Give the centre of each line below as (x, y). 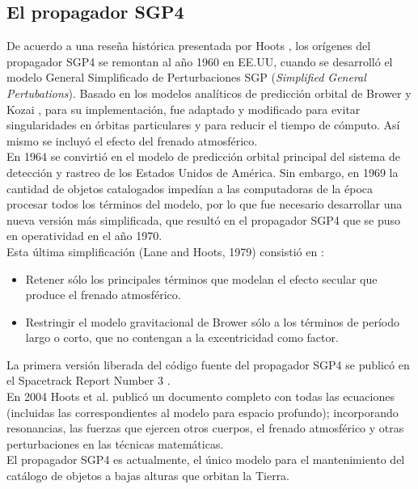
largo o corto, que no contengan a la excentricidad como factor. (182, 337)
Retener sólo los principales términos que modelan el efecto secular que (201, 278)
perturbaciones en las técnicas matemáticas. (115, 443)
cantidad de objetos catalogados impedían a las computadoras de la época (190, 188)
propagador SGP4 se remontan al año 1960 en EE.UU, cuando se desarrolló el (200, 61)
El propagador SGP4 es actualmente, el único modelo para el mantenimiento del (206, 459)
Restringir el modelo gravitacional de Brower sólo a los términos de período (212, 321)
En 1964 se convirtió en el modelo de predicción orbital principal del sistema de (204, 156)
